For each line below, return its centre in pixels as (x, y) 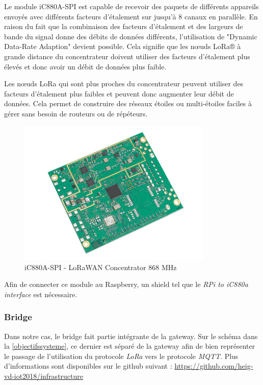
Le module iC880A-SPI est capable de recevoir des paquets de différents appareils (131, 6)
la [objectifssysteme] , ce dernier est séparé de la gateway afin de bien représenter (130, 346)
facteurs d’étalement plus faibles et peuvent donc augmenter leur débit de (119, 93)
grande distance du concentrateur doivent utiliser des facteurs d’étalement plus (127, 56)
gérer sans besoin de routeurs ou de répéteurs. (76, 113)
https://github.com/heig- (214, 366)
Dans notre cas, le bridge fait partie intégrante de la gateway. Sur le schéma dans (131, 336)
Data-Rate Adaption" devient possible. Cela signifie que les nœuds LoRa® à (123, 46)
